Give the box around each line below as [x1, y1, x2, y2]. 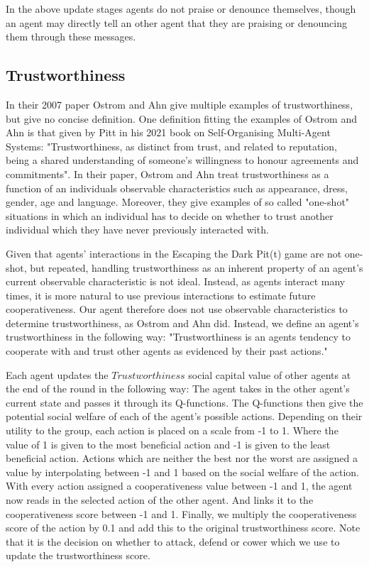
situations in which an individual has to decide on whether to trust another [6, 208, 334, 223]
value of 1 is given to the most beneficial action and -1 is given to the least [6, 436, 331, 451]
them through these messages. [6, 29, 136, 44]
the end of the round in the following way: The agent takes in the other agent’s [6, 381, 350, 396]
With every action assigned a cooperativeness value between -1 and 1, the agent [6, 478, 353, 493]
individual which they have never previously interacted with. [6, 222, 269, 237]
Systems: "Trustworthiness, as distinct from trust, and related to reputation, [6, 138, 337, 153]
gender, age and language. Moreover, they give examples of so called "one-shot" [6, 194, 350, 209]
